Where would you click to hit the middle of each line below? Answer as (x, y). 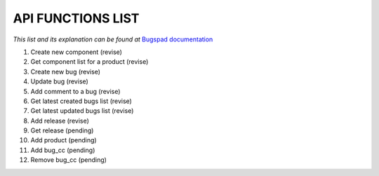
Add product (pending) (64, 140)
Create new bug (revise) (66, 72)
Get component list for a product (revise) (89, 62)
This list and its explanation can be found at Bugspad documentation (113, 39)
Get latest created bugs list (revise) (81, 101)
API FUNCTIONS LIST (76, 18)
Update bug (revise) (60, 81)
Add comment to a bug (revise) (75, 91)
